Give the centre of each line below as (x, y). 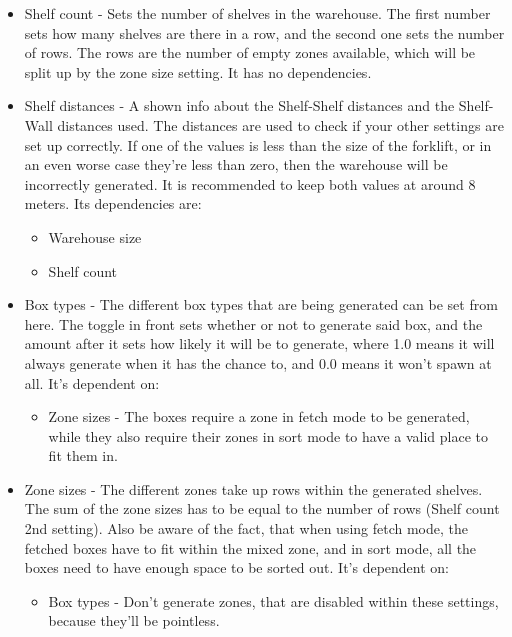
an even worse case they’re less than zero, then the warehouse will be (236, 164)
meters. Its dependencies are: (113, 203)
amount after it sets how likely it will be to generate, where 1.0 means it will (259, 343)
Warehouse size (95, 236)
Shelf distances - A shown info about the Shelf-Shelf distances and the (239, 105)
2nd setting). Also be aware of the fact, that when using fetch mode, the (246, 528)
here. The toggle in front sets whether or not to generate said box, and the (253, 323)
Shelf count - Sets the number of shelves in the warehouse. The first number (257, 13)
